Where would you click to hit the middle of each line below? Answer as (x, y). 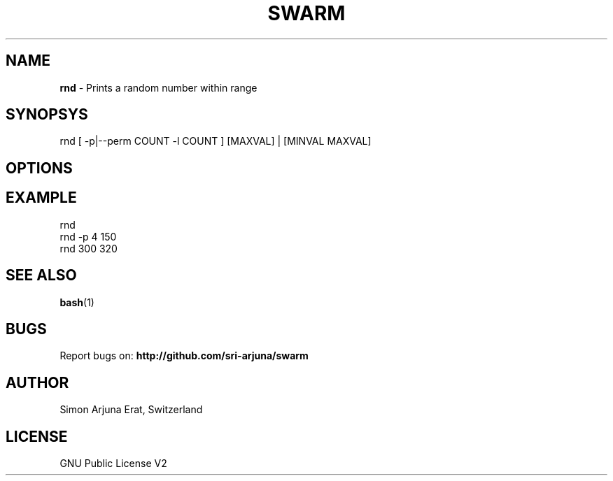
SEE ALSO (41, 275)
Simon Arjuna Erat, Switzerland (131, 410)
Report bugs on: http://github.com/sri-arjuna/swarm (184, 356)
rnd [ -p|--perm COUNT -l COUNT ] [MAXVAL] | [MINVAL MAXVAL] (216, 141)
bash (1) (77, 302)
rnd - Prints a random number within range (158, 87)
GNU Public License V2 (113, 464)
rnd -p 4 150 (88, 236)
